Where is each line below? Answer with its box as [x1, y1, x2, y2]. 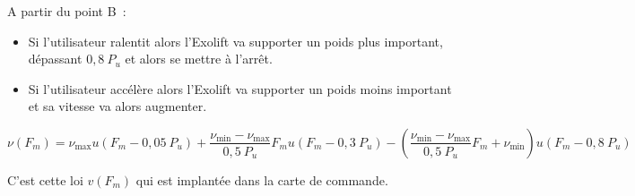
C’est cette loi [7, 170, 83, 189]
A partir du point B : [7, 2, 126, 20]
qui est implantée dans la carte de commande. [135, 170, 388, 189]
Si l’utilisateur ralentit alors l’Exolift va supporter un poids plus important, [28, 31, 443, 50]
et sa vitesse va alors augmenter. [28, 97, 207, 115]
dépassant [28, 49, 83, 68]
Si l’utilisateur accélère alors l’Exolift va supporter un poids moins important [28, 79, 452, 98]
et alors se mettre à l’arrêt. [125, 49, 273, 68]
